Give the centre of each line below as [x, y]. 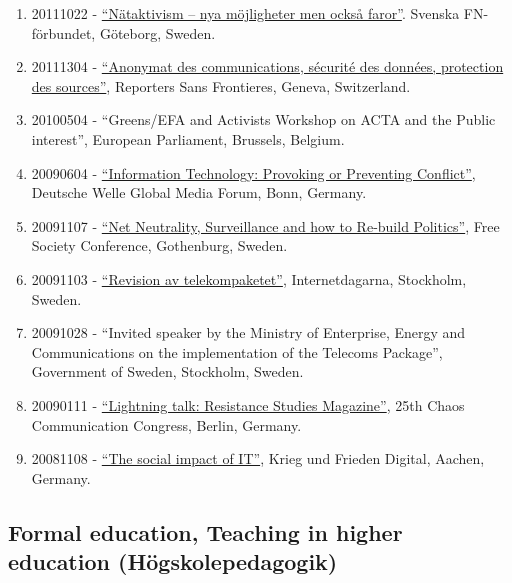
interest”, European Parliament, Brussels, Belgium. [188, 138]
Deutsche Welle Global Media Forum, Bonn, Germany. [199, 192]
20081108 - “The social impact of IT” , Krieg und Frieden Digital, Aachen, [258, 458]
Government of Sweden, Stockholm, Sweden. [167, 371]
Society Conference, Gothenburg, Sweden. [159, 245]
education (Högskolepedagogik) [173, 561]
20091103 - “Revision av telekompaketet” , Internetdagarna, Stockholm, [249, 278]
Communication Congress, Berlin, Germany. [166, 424]
